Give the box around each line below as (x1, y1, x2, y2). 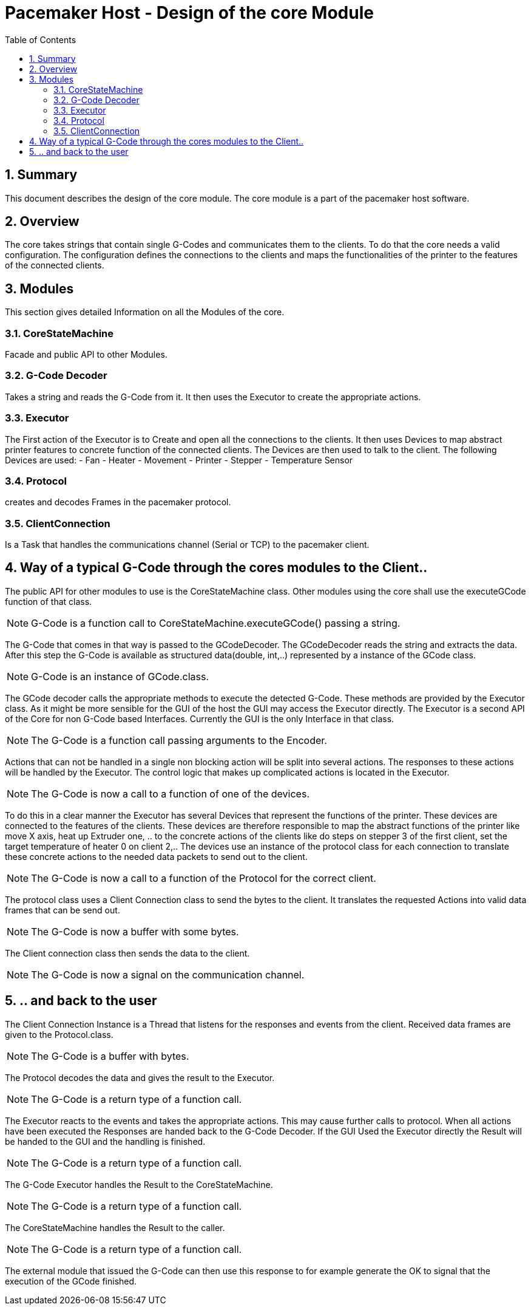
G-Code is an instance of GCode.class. (31, 670, 209, 683)
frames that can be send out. (5, 904, 120, 915)
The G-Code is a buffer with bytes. (31, 1049, 189, 1062)
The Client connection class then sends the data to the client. (5, 947, 250, 958)
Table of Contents (5, 34, 76, 45)
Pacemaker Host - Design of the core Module (5, 2, 374, 23)
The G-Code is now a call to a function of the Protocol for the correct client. (31, 872, 376, 884)
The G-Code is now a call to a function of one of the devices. (31, 787, 309, 800)
